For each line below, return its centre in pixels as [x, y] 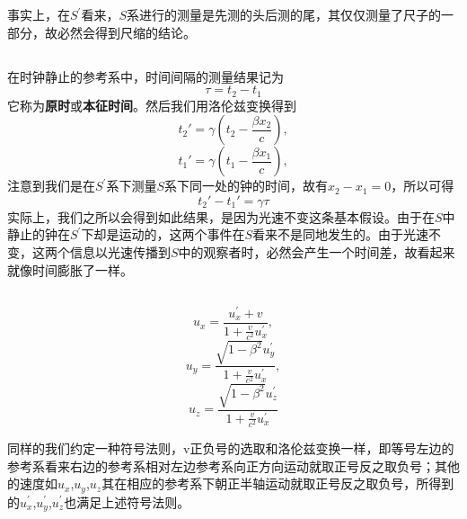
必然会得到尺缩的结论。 [126, 32]
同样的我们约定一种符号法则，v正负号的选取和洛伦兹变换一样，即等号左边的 [231, 447]
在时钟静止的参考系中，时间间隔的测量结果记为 [145, 76]
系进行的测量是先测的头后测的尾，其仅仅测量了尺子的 [284, 14]
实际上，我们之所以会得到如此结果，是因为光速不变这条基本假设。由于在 [221, 216]
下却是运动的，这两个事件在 [163, 234]
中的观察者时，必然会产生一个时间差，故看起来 [317, 252]
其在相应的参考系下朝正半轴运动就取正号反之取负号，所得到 [278, 483]
